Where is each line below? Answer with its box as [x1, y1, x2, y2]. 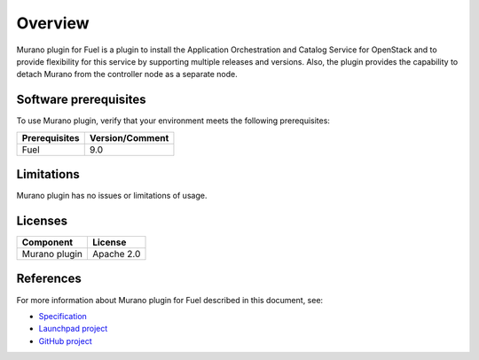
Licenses [16, 213, 68, 228]
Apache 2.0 [91, 248, 141, 261]
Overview [16, 13, 90, 33]
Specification [38, 310, 88, 321]
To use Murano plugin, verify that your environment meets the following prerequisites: [16, 115, 330, 126]
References [16, 271, 82, 286]
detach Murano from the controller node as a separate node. [16, 69, 239, 80]
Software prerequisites [16, 92, 146, 107]
